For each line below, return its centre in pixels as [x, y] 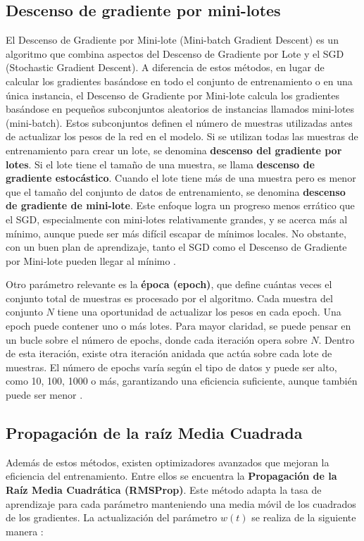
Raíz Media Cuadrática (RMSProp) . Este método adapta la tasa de [164, 490]
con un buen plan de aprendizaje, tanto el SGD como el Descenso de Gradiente [176, 247]
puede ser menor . [44, 395]
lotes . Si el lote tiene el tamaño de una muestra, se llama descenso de [160, 164]
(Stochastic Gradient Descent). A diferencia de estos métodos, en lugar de [165, 67]
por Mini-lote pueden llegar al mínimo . [91, 260]
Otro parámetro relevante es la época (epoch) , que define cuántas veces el [169, 284]
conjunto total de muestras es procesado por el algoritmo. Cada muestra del [169, 298]
